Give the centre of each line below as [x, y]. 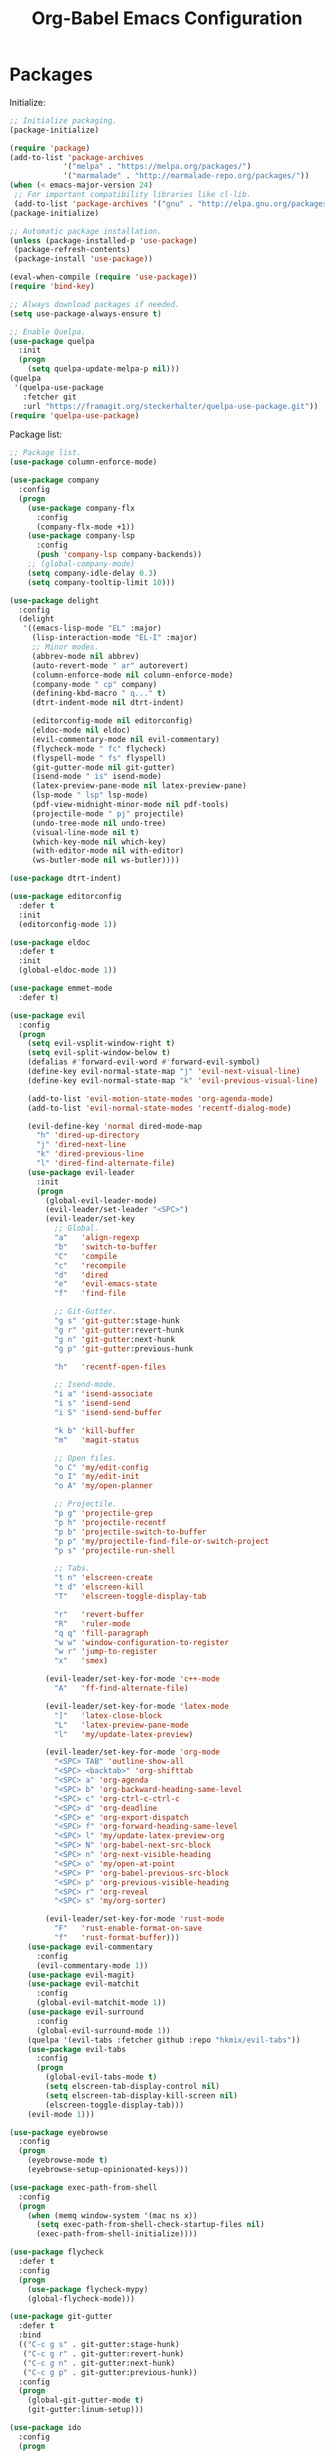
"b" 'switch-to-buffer [105, 1247]
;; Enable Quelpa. [47, 332]
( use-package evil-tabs [77, 2049]
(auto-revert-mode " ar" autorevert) [110, 665]
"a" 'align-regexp [96, 1238]
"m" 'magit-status [96, 1440]
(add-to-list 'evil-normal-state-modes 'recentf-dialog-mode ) [159, 1108]
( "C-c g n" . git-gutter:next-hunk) [99, 2363]
